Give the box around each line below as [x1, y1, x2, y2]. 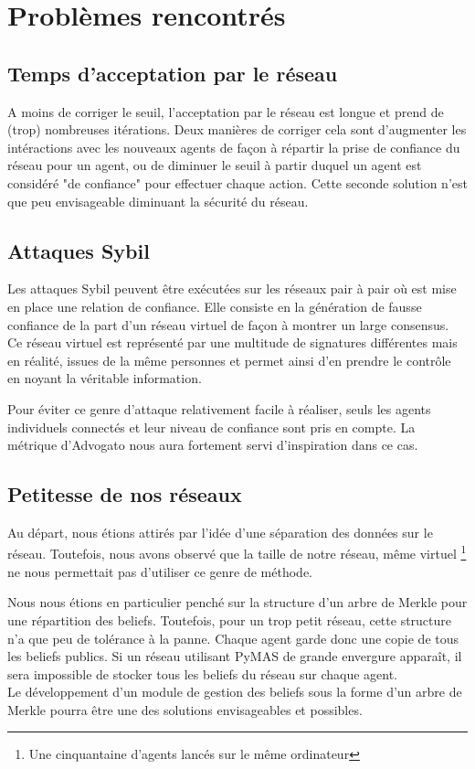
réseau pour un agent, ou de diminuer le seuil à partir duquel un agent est [7, 155, 422, 175]
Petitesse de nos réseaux [7, 480, 242, 508]
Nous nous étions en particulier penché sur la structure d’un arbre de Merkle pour [7, 593, 468, 612]
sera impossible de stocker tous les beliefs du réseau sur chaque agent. [7, 664, 398, 683]
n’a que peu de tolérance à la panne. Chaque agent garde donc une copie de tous [7, 628, 459, 647]
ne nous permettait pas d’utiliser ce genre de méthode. [7, 561, 312, 581]
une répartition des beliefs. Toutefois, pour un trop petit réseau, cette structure [7, 610, 452, 629]
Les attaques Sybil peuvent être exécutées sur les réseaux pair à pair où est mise [7, 279, 457, 298]
